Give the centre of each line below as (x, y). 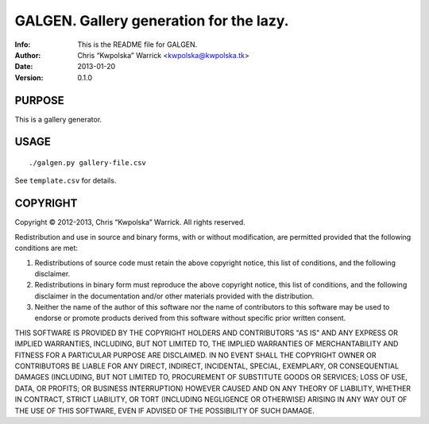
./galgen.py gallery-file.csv (88, 163)
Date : (24, 67)
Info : (23, 44)
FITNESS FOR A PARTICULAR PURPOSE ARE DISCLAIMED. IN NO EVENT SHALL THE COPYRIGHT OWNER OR (195, 355)
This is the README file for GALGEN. (137, 44)
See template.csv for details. (66, 181)
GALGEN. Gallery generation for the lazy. (152, 21)
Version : (29, 77)
